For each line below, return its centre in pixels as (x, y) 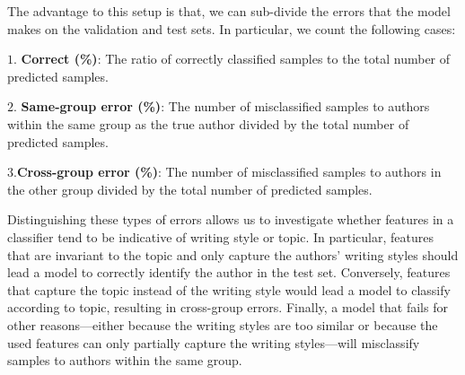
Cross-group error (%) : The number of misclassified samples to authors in (229, 172)
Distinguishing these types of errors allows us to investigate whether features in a (231, 219)
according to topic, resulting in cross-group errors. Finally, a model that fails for (228, 307)
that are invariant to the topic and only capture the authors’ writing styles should (233, 254)
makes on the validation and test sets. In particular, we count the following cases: (232, 28)
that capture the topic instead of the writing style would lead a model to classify (229, 289)
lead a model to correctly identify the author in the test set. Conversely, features (229, 272)
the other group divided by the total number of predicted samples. (190, 189)
